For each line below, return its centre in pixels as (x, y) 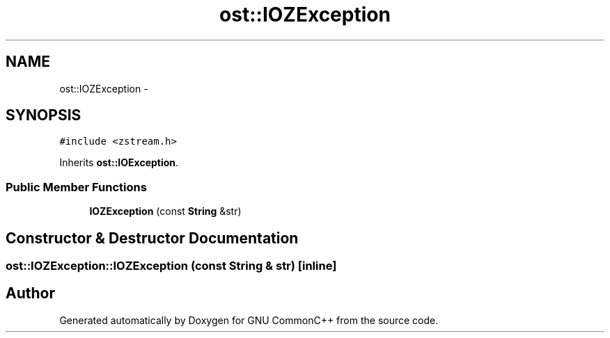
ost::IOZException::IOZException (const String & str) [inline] (171, 266)
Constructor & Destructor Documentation (152, 238)
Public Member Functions (76, 187)
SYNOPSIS (44, 115)
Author (30, 293)
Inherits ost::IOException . (119, 163)
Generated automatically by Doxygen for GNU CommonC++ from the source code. (249, 320)
